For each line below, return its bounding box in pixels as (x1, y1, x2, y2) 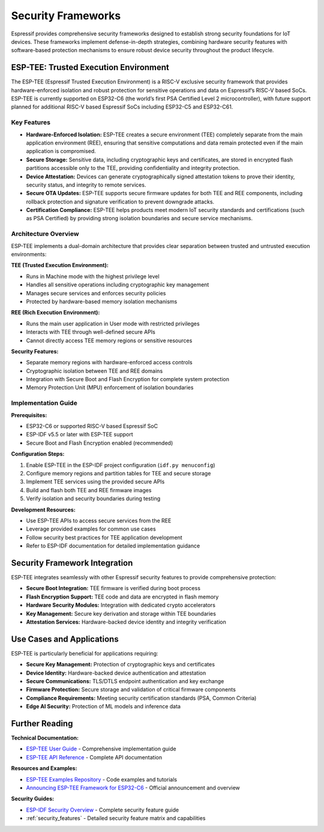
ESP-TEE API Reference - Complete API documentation (26, 753, 163, 761)
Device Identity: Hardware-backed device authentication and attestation (26, 669, 206, 677)
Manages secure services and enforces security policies (26, 289, 166, 297)
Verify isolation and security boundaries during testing (26, 495, 161, 502)
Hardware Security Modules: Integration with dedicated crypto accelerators (26, 601, 216, 609)
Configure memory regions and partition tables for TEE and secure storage (26, 469, 211, 477)
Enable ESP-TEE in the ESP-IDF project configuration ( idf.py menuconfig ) (26, 461, 215, 468)
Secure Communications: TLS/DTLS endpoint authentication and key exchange (26, 678, 224, 684)
